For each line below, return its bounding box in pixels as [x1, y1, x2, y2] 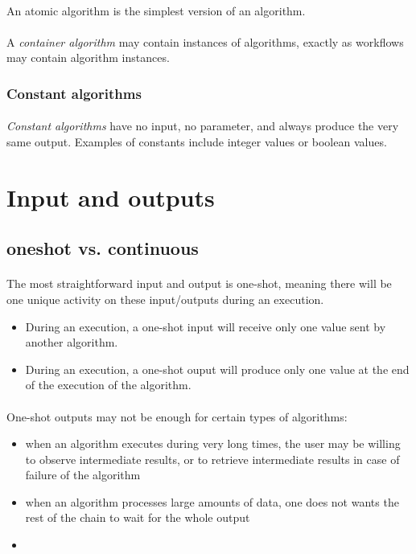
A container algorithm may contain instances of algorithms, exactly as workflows [6, 33, 404, 50]
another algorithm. [25, 334, 118, 351]
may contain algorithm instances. [6, 49, 170, 66]
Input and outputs [6, 180, 215, 213]
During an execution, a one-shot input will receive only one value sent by [25, 318, 386, 334]
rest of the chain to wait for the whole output [25, 509, 250, 526]
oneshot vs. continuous [6, 236, 199, 261]
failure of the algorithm [25, 466, 141, 483]
